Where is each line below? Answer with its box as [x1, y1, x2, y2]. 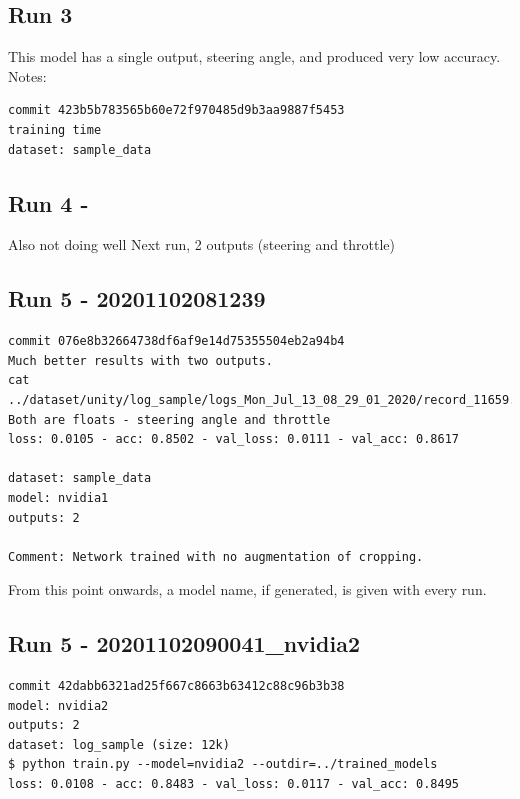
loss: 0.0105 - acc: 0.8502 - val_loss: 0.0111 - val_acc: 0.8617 [8, 432, 460, 447]
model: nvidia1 [8, 490, 109, 505]
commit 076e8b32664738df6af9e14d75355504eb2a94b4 [8, 334, 345, 349]
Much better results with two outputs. [8, 353, 273, 368]
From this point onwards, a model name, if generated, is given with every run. [8, 579, 487, 600]
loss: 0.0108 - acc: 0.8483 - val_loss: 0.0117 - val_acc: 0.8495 [8, 777, 460, 792]
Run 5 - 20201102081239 [8, 283, 266, 314]
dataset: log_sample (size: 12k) [8, 737, 230, 752]
